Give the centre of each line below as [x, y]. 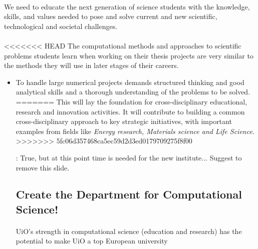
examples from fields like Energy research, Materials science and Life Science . [135, 131]
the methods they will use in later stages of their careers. [91, 65]
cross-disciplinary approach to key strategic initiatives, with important [124, 121]
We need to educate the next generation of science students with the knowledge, [127, 6]
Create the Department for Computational [129, 194]
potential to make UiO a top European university [92, 241]
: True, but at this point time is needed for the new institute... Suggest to [129, 157]
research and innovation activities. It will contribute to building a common [130, 111]
